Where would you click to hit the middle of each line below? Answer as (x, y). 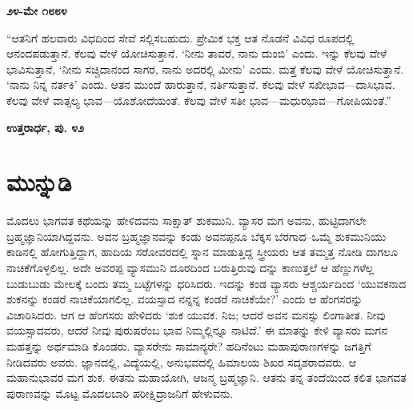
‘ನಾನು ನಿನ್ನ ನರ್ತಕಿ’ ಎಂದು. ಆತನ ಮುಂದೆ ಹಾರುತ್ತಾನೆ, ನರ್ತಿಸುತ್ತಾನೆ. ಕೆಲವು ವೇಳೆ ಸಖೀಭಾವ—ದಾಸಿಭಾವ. (201, 84)
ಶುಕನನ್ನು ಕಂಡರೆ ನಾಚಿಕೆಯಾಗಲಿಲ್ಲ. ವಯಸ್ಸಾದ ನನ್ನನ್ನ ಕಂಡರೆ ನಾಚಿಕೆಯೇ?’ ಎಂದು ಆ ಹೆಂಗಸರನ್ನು (185, 299)
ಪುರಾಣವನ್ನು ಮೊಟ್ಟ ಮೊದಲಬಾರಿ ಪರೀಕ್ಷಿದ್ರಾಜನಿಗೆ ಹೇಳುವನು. (120, 393)
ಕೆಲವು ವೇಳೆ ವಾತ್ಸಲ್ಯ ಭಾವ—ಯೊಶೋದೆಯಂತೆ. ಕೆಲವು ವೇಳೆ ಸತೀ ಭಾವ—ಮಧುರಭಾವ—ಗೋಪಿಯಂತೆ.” (199, 100)
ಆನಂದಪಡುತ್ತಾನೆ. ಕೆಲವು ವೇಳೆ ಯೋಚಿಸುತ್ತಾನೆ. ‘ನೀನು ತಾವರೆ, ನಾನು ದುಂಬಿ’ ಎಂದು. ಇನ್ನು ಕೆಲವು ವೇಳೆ (197, 53)
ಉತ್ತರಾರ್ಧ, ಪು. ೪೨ (45, 127)
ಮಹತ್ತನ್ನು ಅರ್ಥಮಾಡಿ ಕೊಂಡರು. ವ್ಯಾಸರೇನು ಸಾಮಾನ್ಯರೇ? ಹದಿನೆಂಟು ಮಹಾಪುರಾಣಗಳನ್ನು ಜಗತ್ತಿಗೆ (189, 346)
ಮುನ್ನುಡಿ (39, 182)
